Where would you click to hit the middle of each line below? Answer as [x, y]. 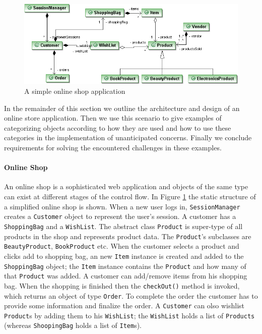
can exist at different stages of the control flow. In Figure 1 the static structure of [130, 196]
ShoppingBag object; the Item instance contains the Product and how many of [125, 266]
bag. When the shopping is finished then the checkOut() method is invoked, [122, 285]
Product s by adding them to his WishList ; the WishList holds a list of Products [129, 315]
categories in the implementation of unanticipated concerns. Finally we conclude [128, 137]
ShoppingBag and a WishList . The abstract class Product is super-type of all [123, 226]
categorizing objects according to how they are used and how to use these [118, 127]
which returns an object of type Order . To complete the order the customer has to [131, 295]
